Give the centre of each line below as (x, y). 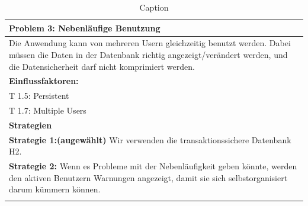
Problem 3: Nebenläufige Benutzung (85, 28)
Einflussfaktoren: (44, 81)
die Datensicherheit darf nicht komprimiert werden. (102, 66)
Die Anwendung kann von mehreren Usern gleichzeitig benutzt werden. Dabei (150, 43)
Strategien (31, 125)
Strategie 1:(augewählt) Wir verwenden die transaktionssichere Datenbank (150, 139)
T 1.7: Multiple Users (48, 110)
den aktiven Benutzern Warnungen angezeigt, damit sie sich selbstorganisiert (148, 177)
